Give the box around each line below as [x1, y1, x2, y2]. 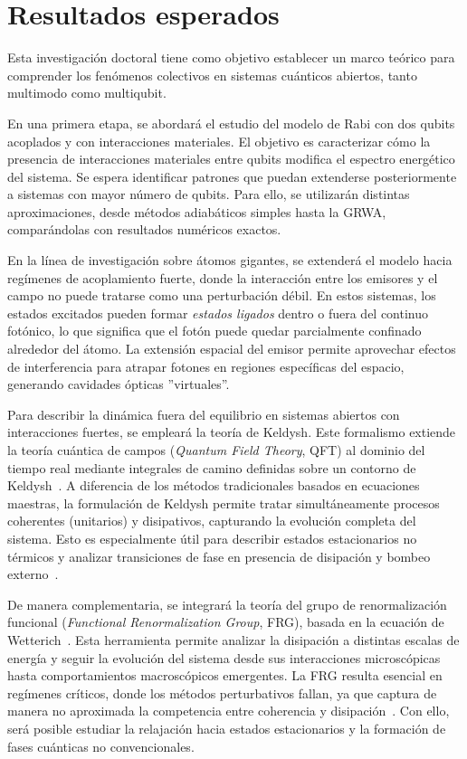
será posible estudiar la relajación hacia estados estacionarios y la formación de [7, 718, 446, 737]
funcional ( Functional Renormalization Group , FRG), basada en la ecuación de [7, 612, 444, 631]
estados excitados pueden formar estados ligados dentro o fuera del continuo [7, 303, 429, 322]
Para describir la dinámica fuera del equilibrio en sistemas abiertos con [7, 404, 400, 423]
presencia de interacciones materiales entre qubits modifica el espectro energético [7, 149, 455, 168]
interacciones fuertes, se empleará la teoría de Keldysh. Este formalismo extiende [7, 422, 456, 441]
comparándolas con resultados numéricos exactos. [7, 220, 281, 239]
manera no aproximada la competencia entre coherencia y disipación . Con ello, [7, 701, 450, 720]
